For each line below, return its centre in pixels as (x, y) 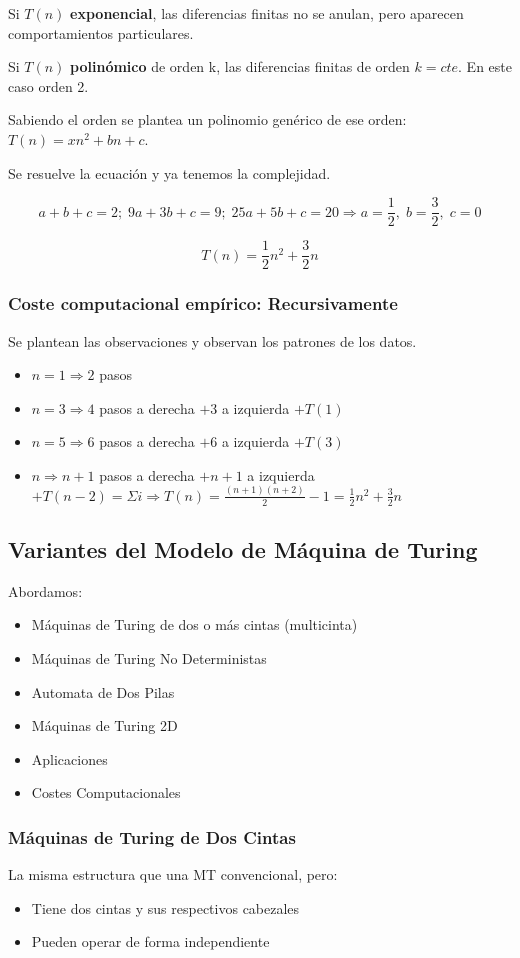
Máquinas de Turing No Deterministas (149, 658)
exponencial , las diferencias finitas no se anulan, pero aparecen (267, 13)
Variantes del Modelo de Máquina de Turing (243, 549)
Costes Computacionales (106, 792)
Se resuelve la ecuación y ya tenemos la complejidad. (169, 172)
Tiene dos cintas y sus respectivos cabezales (165, 907)
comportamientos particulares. (101, 32)
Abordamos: (45, 590)
